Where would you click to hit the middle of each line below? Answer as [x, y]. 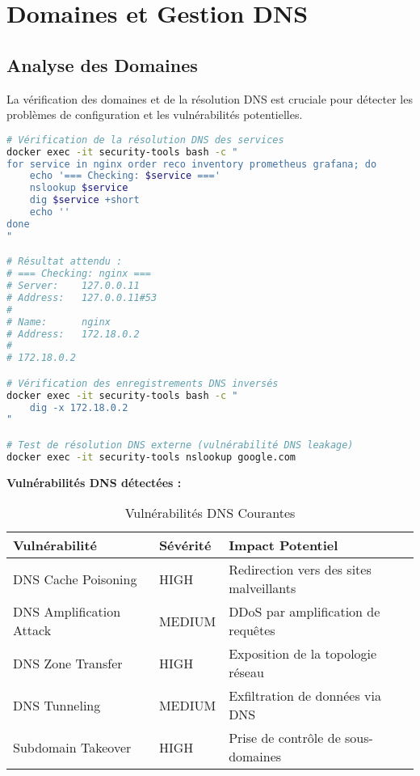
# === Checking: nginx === [79, 274]
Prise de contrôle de [285, 738]
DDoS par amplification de [304, 612]
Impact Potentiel [283, 545]
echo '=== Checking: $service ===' [125, 176]
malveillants [262, 588]
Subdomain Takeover [72, 747]
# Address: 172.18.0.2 [73, 334]
